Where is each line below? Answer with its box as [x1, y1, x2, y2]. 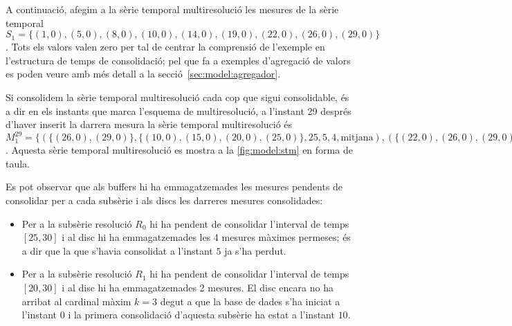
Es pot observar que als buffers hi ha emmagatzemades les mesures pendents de [6, 179, 343, 194]
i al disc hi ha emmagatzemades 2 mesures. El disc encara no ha [62, 280, 333, 294]
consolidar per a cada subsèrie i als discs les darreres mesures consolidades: [6, 193, 323, 208]
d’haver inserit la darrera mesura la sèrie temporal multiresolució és [6, 117, 293, 132]
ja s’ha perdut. [224, 243, 286, 257]
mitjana [340, 133, 374, 143]
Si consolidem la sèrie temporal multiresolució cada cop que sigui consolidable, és [6, 89, 349, 104]
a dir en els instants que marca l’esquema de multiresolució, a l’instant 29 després [6, 103, 351, 118]
